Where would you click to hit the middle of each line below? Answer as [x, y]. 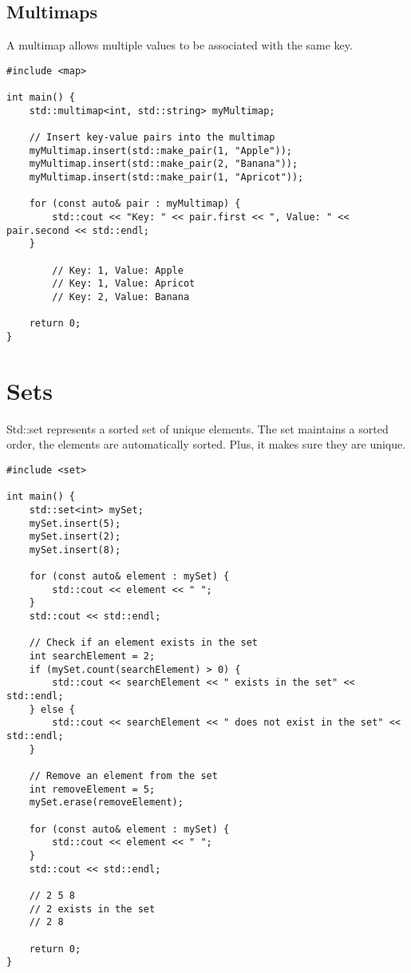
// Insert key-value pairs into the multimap [152, 138]
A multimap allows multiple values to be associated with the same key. [180, 45]
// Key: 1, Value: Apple [118, 270]
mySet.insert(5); [75, 523]
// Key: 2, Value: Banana [121, 297]
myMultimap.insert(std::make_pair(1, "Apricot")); [166, 178]
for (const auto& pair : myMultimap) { [135, 204]
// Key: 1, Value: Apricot [124, 284]
